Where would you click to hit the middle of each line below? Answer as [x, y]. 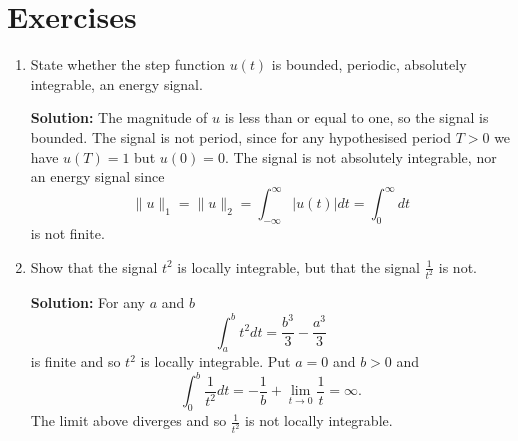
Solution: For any [87, 302]
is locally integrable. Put [215, 361]
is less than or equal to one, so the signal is [356, 117]
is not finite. [67, 232]
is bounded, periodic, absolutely [369, 64]
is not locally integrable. [319, 420]
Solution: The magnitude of [119, 117]
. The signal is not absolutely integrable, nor [360, 156]
